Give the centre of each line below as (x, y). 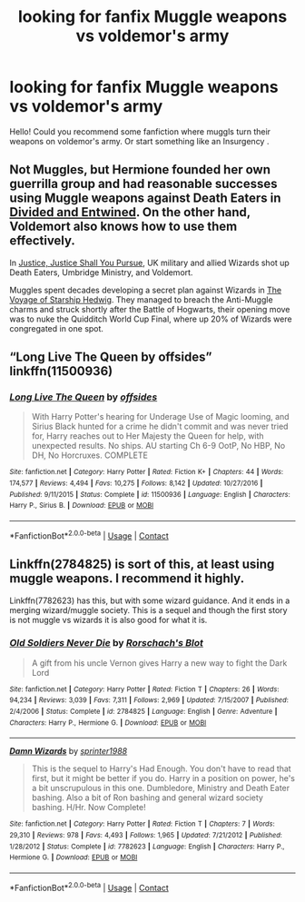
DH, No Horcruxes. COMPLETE (89, 455)
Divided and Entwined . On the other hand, (130, 212)
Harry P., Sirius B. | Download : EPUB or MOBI (82, 506)
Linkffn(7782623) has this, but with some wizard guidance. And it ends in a (150, 600)
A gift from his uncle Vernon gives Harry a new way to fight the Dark (159, 663)
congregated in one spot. (57, 328)
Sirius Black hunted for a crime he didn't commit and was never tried (160, 426)
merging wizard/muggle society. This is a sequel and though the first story (148, 610)
